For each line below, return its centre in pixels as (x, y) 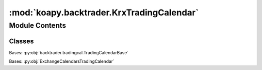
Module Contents (38, 25)
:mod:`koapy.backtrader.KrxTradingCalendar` (104, 12)
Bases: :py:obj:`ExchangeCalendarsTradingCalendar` (62, 61)
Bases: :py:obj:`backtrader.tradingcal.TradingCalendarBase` (69, 52)
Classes (21, 41)
